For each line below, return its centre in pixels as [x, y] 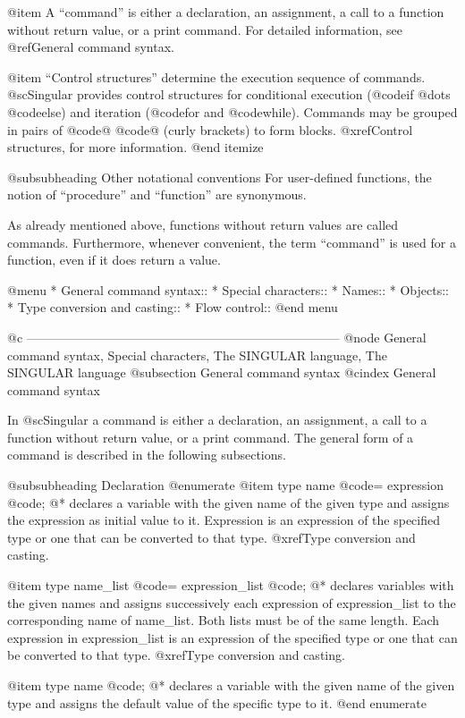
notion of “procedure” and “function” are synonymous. [157, 194]
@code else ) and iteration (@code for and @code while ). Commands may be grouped [232, 111]
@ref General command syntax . [91, 47]
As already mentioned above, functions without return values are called [203, 224]
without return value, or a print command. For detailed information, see [205, 29]
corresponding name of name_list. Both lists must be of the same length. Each [224, 620]
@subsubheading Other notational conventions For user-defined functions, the [220, 177]
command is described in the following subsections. [147, 455]
